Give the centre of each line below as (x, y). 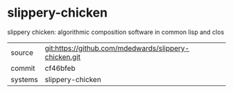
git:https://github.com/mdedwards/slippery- (117, 48)
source (22, 52)
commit (23, 68)
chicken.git (63, 57)
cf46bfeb (60, 68)
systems (24, 79)
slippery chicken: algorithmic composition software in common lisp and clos (116, 32)
